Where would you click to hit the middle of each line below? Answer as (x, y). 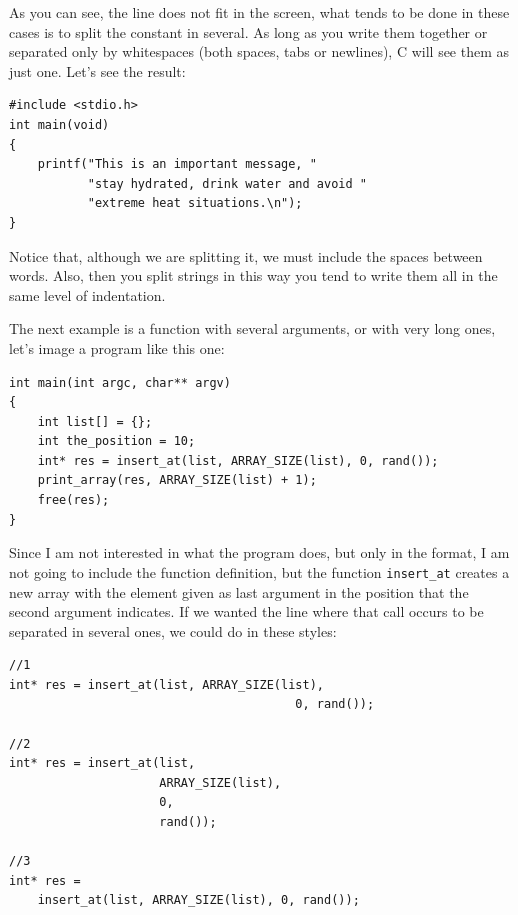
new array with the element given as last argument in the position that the (239, 591)
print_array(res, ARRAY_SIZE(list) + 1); (177, 480)
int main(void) (59, 124)
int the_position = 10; (116, 441)
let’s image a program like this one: (117, 347)
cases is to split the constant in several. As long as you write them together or (248, 31)
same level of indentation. (87, 294)
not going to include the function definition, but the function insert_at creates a (259, 571)
